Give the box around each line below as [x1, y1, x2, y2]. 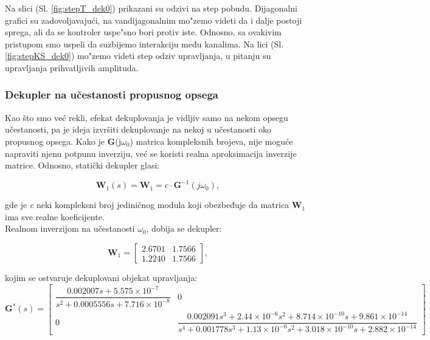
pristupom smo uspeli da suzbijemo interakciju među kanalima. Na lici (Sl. [5, 37, 284, 50]
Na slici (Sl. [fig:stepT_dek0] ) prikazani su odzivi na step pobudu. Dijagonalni [5, 2, 297, 14]
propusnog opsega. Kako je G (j [5, 134, 121, 147]
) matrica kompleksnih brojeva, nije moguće [130, 134, 293, 147]
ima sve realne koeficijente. [5, 210, 105, 223]
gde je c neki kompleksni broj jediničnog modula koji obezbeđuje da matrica [5, 198, 290, 211]
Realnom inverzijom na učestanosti [5, 222, 135, 235]
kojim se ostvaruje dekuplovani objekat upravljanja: [5, 271, 198, 284]
